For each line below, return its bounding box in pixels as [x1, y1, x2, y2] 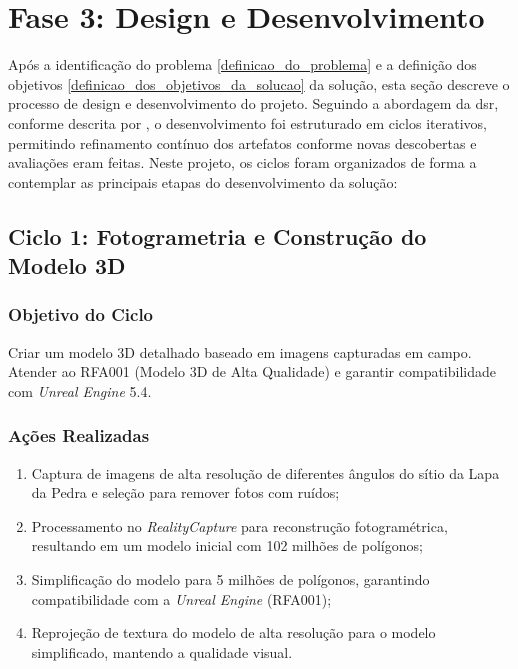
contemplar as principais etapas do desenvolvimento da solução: [8, 171, 398, 192]
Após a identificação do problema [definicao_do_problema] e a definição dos [8, 54, 477, 75]
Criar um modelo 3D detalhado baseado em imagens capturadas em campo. [8, 341, 472, 362]
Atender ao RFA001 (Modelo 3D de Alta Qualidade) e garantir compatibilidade [8, 361, 497, 382]
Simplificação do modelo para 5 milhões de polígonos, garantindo [31, 569, 430, 590]
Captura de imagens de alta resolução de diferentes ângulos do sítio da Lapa [31, 462, 500, 483]
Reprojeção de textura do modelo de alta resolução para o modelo [31, 622, 436, 643]
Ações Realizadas [8, 423, 150, 448]
